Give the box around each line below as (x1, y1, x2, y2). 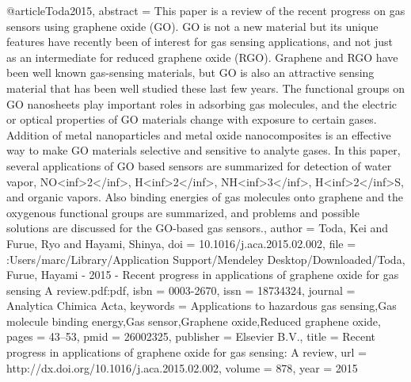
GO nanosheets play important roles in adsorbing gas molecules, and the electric (6, 95, 398, 112)
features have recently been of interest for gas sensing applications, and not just (6, 33, 393, 50)
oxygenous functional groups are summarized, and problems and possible (6, 204, 360, 220)
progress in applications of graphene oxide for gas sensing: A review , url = (6, 344, 367, 361)
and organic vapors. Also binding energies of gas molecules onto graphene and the (6, 189, 404, 205)
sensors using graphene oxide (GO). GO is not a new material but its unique (6, 17, 379, 34)
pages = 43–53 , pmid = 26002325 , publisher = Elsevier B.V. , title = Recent (6, 328, 376, 345)
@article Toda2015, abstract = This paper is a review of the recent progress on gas (6, 2, 405, 18)
